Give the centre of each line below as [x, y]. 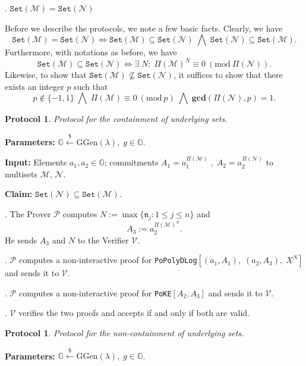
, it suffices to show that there [228, 75]
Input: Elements [36, 162]
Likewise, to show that [46, 75]
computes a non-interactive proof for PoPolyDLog [108, 260]
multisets [21, 173]
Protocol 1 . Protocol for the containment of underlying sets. [116, 119]
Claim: [19, 194]
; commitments [131, 162]
